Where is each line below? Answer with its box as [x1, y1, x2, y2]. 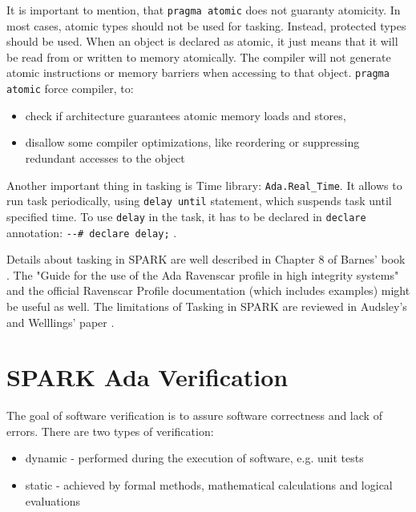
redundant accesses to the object [25, 149, 185, 166]
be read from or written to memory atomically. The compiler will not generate [6, 48, 391, 65]
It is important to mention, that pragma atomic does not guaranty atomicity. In [6, 2, 401, 18]
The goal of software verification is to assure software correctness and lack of [6, 407, 382, 424]
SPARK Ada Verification [6, 361, 289, 393]
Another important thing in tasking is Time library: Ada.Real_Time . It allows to [6, 176, 402, 193]
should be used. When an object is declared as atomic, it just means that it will [6, 33, 398, 50]
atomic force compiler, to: [6, 80, 134, 97]
